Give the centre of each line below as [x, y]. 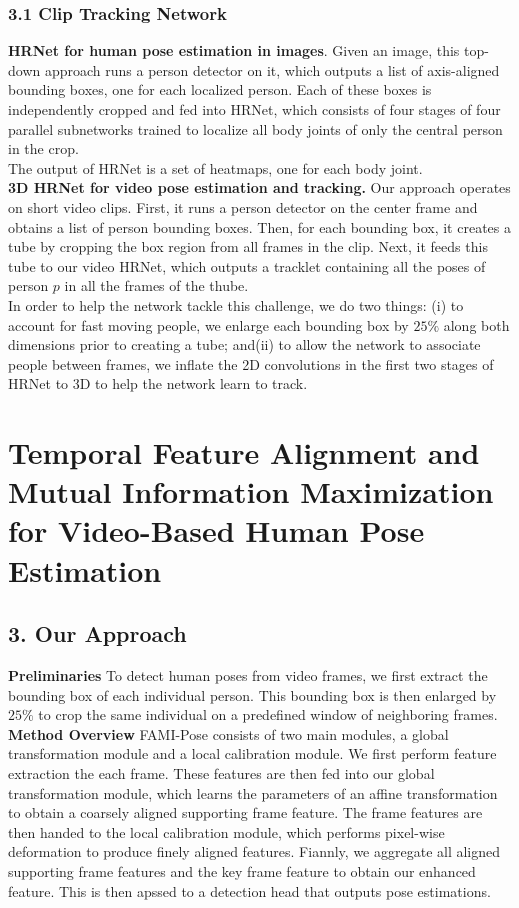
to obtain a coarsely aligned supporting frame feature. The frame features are [245, 812]
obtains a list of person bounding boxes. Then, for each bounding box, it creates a [259, 226]
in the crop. [43, 148]
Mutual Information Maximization [251, 491]
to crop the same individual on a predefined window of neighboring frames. [268, 714]
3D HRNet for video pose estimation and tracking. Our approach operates [259, 187]
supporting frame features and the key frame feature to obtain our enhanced [242, 870]
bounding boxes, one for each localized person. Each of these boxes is [220, 89]
